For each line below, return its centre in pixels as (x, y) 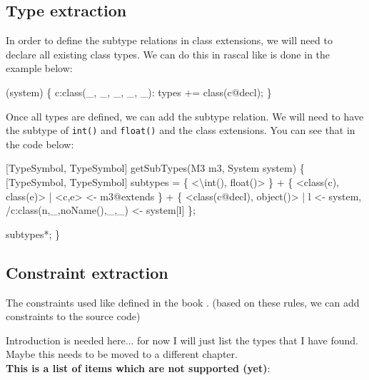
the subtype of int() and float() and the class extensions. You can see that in (181, 130)
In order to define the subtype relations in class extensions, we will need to (169, 40)
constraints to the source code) (73, 316)
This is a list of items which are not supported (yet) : (138, 368)
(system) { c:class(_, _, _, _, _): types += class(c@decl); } (139, 92)
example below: (39, 68)
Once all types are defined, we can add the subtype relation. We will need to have (185, 116)
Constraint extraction (87, 272)
